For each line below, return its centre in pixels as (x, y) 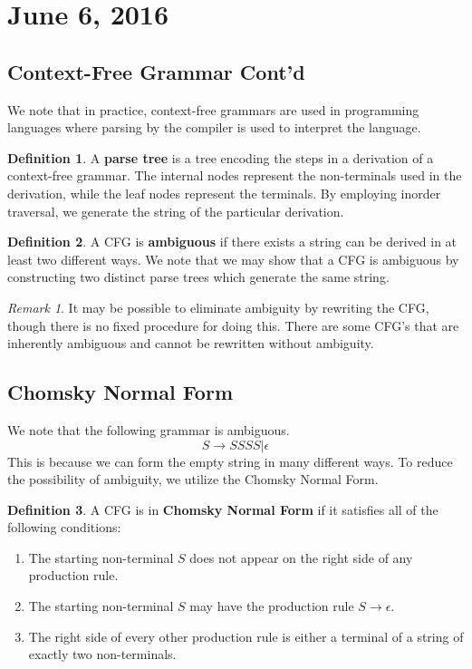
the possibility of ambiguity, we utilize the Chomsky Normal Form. (193, 479)
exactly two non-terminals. (102, 654)
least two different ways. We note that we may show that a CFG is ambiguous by (233, 259)
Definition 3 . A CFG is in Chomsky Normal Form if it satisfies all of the (223, 509)
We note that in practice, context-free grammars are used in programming (213, 109)
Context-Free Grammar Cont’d (156, 71)
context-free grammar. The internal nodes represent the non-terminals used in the (235, 175)
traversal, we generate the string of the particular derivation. (176, 211)
